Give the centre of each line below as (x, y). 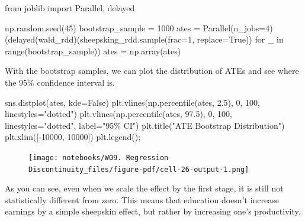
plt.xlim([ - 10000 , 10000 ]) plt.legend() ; (73, 137)
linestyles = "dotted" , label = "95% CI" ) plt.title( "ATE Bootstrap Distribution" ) (145, 125)
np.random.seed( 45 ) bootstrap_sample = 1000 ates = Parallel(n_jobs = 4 (137, 27)
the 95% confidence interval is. (60, 82)
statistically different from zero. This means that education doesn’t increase (142, 199)
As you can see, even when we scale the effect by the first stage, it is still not (144, 188)
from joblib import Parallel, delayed (70, 8)
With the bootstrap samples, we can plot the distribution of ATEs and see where (152, 71)
